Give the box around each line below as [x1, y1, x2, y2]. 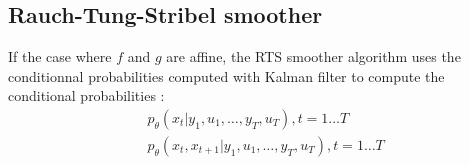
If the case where [8, 46, 112, 67]
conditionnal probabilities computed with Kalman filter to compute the [8, 65, 445, 86]
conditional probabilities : [8, 85, 165, 106]
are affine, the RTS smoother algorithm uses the [166, 46, 461, 67]
